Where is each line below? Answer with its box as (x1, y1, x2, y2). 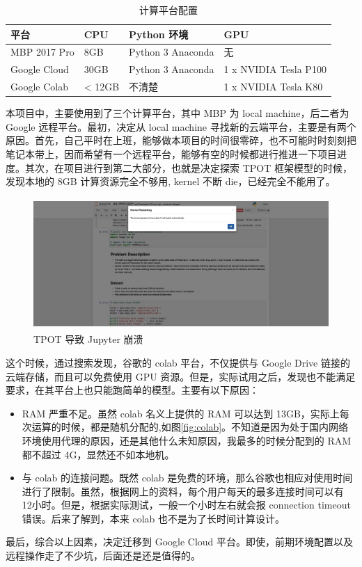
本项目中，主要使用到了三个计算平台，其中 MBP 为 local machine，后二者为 (6, 106, 349, 120)
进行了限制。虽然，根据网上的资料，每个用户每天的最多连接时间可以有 (22, 484, 344, 498)
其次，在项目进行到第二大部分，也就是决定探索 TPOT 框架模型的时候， (24, 160, 352, 175)
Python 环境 (129, 26, 189, 41)
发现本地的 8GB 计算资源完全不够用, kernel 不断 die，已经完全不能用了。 (6, 174, 336, 189)
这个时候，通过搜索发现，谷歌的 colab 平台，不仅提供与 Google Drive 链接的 (6, 355, 350, 369)
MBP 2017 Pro (10, 45, 74, 59)
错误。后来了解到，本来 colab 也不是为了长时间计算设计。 (22, 511, 285, 525)
